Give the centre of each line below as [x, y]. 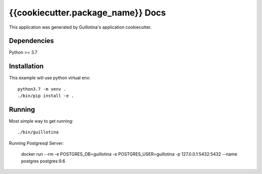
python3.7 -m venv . [42, 89]
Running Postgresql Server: [36, 143]
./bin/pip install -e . [46, 96]
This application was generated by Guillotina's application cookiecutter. [80, 27]
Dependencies [32, 41]
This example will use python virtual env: [50, 78]
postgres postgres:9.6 [43, 161]
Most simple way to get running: [41, 121]
